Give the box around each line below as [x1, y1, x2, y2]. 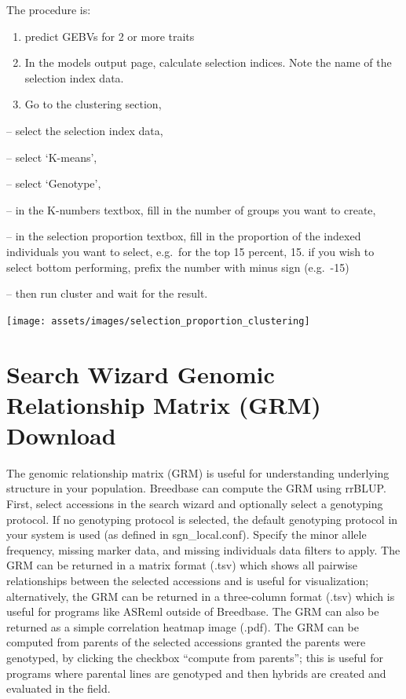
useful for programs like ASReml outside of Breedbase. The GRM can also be [6, 603, 379, 620]
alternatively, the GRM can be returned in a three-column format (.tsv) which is [6, 587, 395, 604]
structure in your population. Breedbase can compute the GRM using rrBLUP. [6, 480, 386, 496]
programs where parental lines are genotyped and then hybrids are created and [6, 664, 386, 681]
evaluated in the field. [6, 680, 111, 697]
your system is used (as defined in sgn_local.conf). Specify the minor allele [6, 526, 367, 543]
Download [6, 419, 116, 451]
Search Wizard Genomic [6, 357, 275, 390]
